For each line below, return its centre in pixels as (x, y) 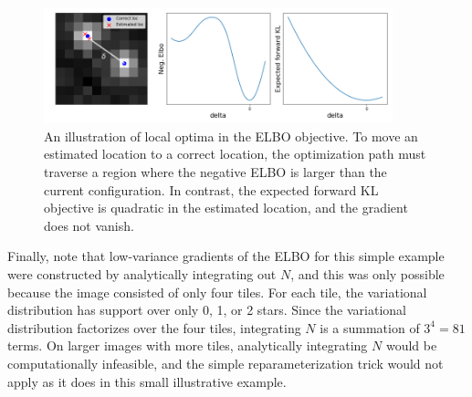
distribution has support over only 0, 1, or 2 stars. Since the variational (207, 310)
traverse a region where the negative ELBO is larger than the (215, 171)
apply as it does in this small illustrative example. (147, 381)
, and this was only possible (367, 273)
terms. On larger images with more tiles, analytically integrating (188, 345)
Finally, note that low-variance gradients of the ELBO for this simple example (226, 256)
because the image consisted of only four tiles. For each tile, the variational (217, 292)
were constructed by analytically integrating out (142, 273)
